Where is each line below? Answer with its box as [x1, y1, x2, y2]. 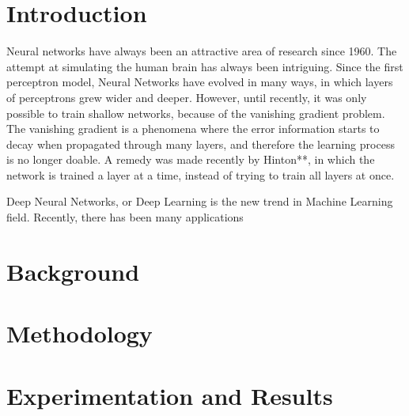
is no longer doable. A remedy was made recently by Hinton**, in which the [6, 151, 375, 168]
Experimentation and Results [6, 379, 333, 411]
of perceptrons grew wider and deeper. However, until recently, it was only [6, 89, 367, 105]
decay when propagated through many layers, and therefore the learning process [6, 135, 395, 152]
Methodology [6, 317, 153, 350]
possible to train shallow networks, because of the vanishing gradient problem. [6, 104, 385, 121]
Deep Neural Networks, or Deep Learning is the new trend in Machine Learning [6, 193, 393, 210]
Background [6, 255, 140, 287]
